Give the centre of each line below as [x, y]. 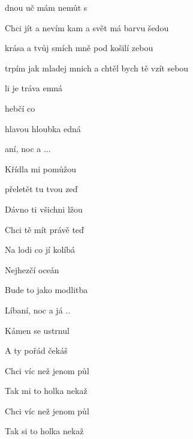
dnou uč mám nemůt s [46, 7]
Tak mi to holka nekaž [46, 391]
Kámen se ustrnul [37, 330]
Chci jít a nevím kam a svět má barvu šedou [87, 27]
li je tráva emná [34, 88]
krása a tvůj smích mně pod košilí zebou [79, 48]
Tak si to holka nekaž [44, 431]
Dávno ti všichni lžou [44, 209]
